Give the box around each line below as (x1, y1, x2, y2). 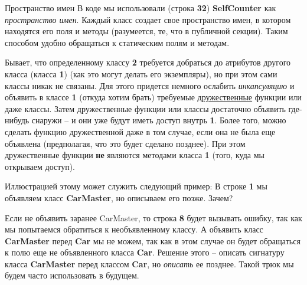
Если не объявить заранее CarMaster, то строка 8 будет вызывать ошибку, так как (5, 211, 302, 224)
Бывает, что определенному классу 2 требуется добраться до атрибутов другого (5, 56, 291, 68)
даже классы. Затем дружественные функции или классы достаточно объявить (5, 102, 286, 114)
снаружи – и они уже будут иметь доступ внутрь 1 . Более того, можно (31, 114, 286, 126)
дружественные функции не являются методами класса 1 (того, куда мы (5, 149, 264, 161)
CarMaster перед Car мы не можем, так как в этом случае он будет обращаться (5, 234, 301, 247)
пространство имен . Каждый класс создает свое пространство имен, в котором (5, 13, 291, 25)
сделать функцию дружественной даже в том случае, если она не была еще (5, 125, 276, 137)
